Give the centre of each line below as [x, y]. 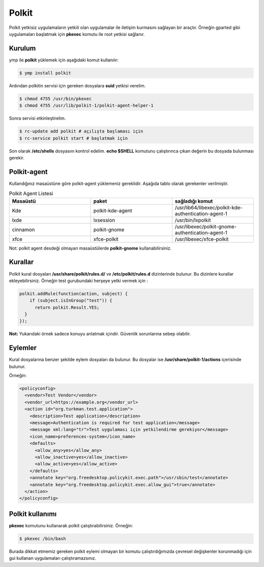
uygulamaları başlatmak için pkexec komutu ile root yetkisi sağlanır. [77, 34]
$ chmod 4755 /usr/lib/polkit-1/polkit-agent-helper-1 [86, 106]
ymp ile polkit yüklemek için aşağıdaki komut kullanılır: [64, 60]
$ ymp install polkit [45, 73]
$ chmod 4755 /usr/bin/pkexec [55, 99]
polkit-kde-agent [113, 210]
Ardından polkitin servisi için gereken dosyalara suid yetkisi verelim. [77, 85]
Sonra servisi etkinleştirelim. [37, 118]
